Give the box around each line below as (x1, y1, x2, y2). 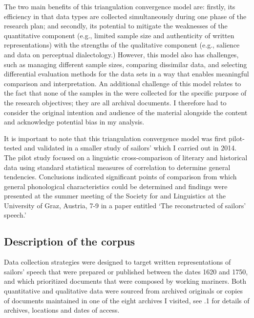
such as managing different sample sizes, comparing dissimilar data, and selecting (4, 59, 247, 69)
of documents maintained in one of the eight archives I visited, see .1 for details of (4, 295, 250, 305)
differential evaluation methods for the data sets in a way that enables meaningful (4, 69, 249, 79)
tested (4, 143, 22, 153)
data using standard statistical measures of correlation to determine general (4, 162, 231, 172)
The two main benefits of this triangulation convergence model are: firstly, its (4, 1, 235, 11)
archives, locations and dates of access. (4, 305, 120, 315)
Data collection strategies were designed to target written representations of (4, 257, 231, 267)
